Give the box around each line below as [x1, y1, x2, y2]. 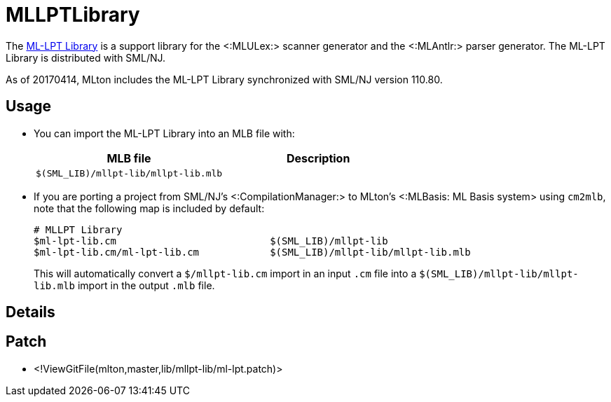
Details [6, 303, 55, 321]
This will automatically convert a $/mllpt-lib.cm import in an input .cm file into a [34, 267, 417, 279]
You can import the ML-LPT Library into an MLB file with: [34, 127, 295, 139]
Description [286, 151, 350, 165]
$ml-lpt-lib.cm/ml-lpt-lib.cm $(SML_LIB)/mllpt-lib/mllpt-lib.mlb [34, 246, 471, 258]
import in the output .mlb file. [77, 279, 215, 291]
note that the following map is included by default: [34, 202, 265, 214]
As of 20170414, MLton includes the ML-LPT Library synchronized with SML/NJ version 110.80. [6, 73, 443, 85]
